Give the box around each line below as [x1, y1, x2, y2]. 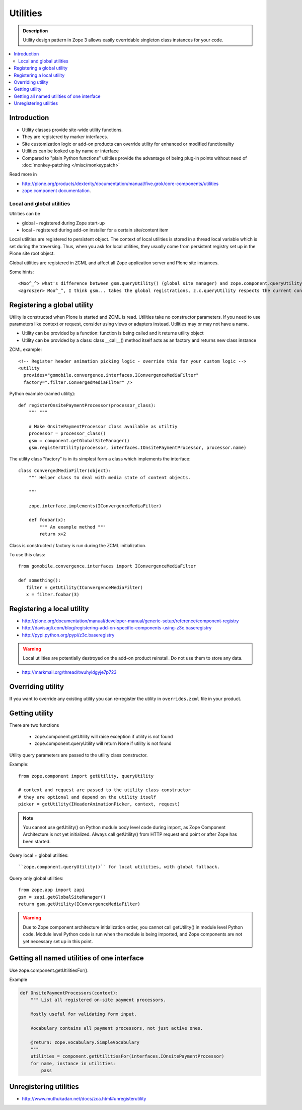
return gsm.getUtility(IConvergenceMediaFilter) [18, 901, 140, 907]
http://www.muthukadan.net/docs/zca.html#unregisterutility [22, 1095, 146, 1101]
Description [23, 28, 48, 34]
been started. [23, 838, 51, 844]
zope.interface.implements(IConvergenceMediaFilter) [28, 503, 162, 509]
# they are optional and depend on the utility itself [18, 794, 157, 800]
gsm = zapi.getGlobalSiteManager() [18, 894, 106, 900]
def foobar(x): [28, 517, 66, 523]
